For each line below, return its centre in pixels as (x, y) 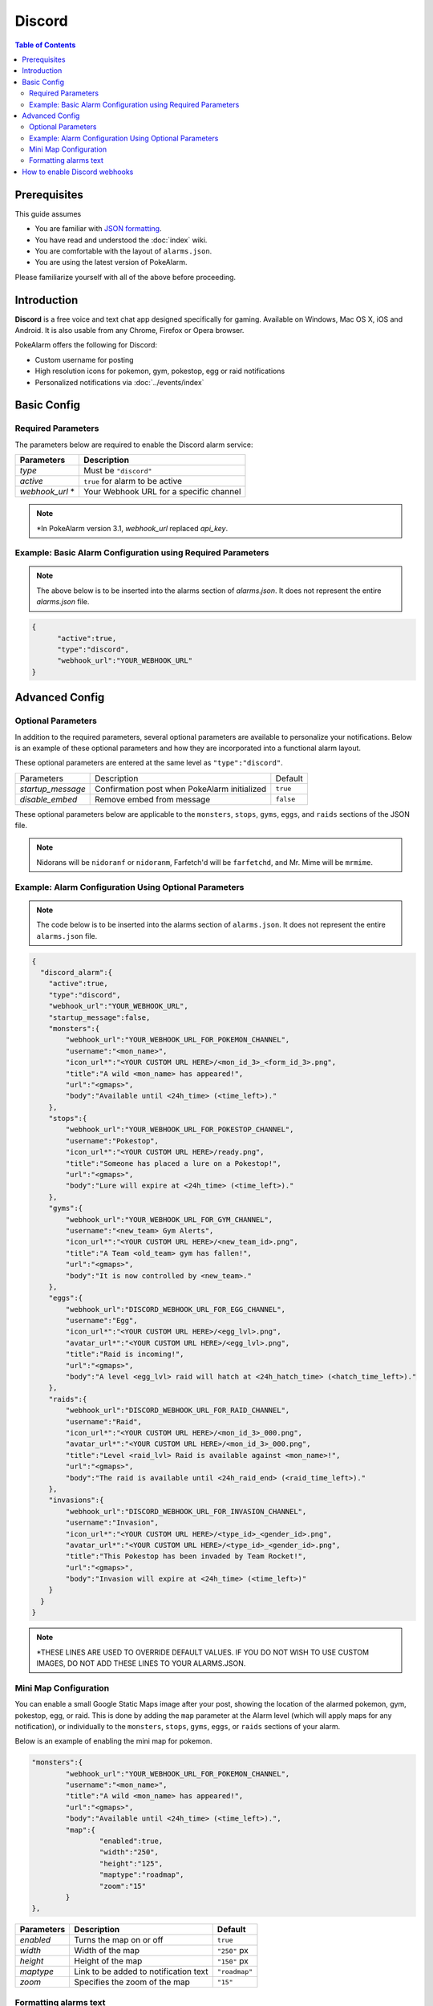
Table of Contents (45, 45)
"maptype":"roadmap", (142, 1875)
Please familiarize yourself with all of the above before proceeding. (125, 277)
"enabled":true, (131, 1841)
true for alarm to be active (132, 481)
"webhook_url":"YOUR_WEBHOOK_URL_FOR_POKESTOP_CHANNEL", (180, 1130)
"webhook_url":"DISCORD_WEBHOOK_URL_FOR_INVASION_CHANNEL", (186, 1511)
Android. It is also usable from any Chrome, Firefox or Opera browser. (129, 330)
